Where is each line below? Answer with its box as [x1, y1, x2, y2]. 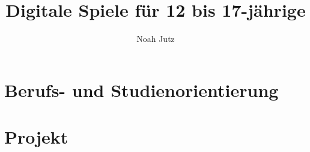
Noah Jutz [136, 32, 175, 45]
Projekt [4, 124, 68, 149]
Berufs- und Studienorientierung [4, 77, 279, 102]
